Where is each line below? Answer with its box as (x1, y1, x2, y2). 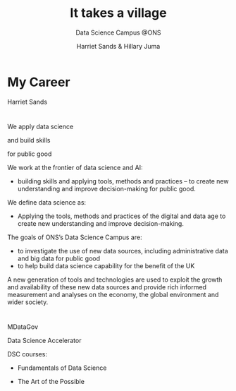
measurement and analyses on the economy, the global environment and (7, 290, 219, 299)
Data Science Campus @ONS (75, 28, 161, 37)
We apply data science (7, 122, 74, 131)
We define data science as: (7, 198, 87, 206)
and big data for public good (17, 254, 101, 263)
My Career (7, 74, 70, 90)
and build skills (7, 136, 51, 144)
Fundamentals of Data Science (17, 363, 107, 372)
